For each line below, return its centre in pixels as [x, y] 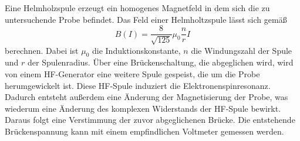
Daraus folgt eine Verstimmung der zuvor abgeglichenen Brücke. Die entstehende [150, 120]
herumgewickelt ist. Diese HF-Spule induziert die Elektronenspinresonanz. [138, 85]
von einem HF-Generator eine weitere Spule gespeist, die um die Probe [132, 74]
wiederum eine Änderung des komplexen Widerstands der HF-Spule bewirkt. [143, 108]
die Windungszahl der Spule [242, 50]
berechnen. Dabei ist [42, 50]
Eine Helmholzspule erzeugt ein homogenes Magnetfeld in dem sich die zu [137, 8]
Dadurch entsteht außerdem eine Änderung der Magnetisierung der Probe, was [146, 97]
